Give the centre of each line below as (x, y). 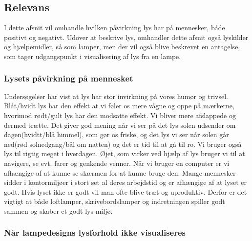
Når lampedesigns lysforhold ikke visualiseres (95, 232)
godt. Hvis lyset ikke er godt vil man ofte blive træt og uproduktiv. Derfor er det (126, 191)
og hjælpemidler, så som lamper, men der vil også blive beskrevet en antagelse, (122, 47)
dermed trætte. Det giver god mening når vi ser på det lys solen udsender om (120, 125)
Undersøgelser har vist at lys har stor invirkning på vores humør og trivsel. (116, 96)
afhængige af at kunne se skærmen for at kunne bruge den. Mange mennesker (120, 172)
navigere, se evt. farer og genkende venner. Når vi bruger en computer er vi (117, 163)
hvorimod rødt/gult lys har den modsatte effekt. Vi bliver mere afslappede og (120, 115)
